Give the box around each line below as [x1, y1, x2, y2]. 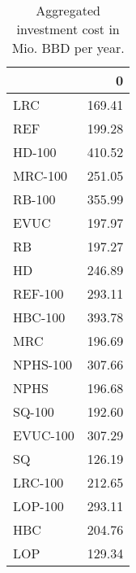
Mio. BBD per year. [11, 38, 125, 57]
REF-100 [13, 284, 64, 303]
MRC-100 [13, 166, 67, 185]
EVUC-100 [13, 426, 74, 444]
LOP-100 [13, 496, 64, 515]
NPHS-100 [13, 355, 73, 374]
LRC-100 [13, 473, 64, 492]
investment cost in [16, 20, 120, 38]
